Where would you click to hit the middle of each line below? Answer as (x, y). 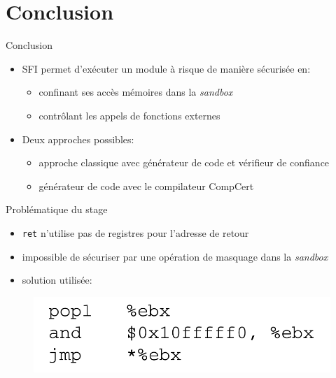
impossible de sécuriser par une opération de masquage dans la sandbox (175, 256)
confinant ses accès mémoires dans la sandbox (136, 92)
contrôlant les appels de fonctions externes (129, 115)
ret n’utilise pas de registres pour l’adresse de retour (135, 232)
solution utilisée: (57, 280)
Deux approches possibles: (78, 139)
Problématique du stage (57, 209)
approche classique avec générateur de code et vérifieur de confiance (184, 162)
